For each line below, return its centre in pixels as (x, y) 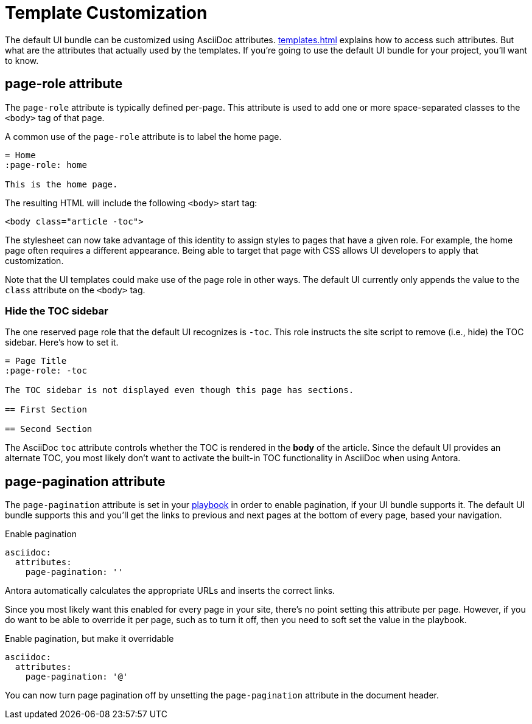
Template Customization (106, 13)
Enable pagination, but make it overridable (89, 639)
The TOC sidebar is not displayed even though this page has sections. (180, 390)
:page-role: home (46, 165)
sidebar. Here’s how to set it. (62, 343)
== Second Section (49, 429)
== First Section (46, 410)
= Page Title (36, 361)
